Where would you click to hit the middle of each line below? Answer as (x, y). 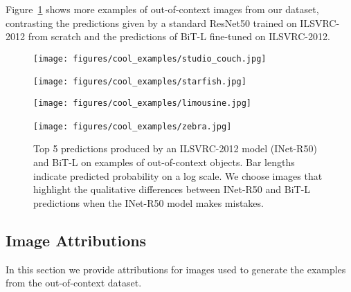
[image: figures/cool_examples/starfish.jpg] (140, 82)
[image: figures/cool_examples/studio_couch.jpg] (150, 58)
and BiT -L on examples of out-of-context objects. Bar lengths (164, 162)
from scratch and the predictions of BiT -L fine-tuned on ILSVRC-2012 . (179, 36)
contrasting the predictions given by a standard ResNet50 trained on (151, 22)
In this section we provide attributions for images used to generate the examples (176, 269)
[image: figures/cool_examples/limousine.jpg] (142, 103)
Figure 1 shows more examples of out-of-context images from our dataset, (162, 9)
